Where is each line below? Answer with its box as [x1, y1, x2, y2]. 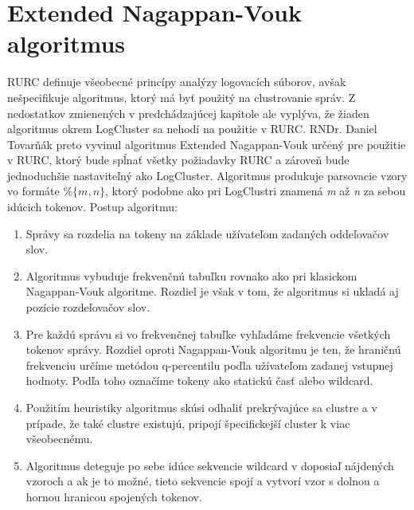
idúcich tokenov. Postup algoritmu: [7, 198, 178, 215]
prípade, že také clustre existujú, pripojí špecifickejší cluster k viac [25, 414, 350, 431]
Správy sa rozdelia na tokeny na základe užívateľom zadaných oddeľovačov [25, 225, 389, 241]
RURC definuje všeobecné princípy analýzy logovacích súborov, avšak [7, 73, 346, 90]
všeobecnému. [25, 430, 93, 447]
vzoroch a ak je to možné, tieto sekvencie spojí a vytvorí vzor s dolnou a [25, 473, 380, 489]
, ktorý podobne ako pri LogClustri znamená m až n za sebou [105, 182, 406, 199]
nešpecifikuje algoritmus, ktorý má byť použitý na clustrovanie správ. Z [7, 88, 356, 105]
